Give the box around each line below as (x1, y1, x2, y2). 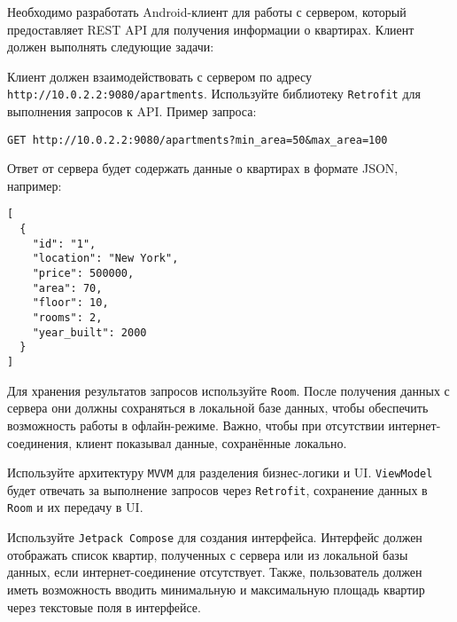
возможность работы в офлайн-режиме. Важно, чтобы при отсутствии (7, 415, 384, 434)
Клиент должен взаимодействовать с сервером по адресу (7, 67, 313, 85)
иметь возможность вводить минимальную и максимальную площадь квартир (7, 579, 425, 598)
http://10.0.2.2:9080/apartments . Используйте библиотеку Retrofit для (7, 84, 421, 103)
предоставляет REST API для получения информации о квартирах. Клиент (7, 20, 414, 38)
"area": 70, (32, 281, 103, 295)
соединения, (7, 433, 73, 452)
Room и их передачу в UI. (7, 498, 143, 516)
